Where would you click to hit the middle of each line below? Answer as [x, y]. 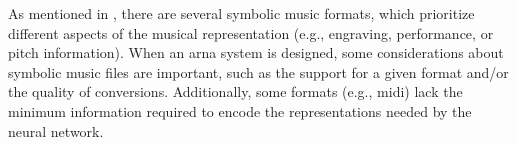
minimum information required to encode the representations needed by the [240, 110]
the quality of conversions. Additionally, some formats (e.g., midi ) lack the [235, 91]
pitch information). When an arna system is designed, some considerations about [256, 52]
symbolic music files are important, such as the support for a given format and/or [258, 71]
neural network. [56, 130]
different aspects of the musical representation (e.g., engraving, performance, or [251, 32]
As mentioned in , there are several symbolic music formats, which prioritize [241, 13]
